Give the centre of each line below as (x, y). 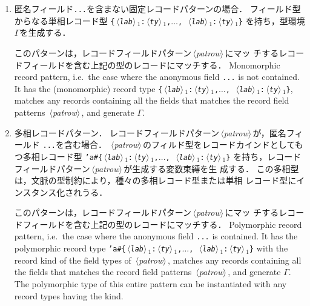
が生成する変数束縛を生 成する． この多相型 (211, 168)
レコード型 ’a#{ (71, 156)
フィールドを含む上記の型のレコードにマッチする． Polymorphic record (162, 224)
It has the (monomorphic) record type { (88, 88)
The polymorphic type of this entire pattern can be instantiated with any (150, 283)
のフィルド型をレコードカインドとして (219, 145)
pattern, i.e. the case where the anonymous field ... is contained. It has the (156, 236)
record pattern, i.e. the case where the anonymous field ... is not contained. (157, 77)
